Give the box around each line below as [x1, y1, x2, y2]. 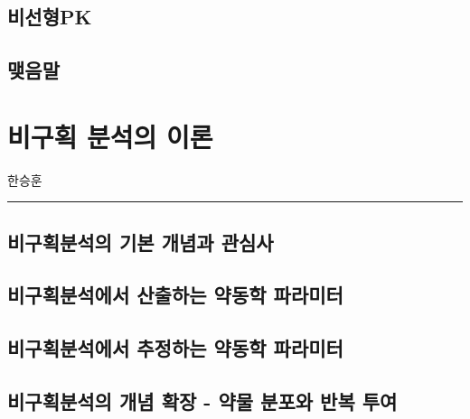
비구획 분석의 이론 [7, 117, 213, 154]
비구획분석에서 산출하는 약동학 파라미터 [7, 281, 343, 309]
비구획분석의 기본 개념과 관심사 [7, 228, 274, 256]
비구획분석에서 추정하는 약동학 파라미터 [7, 334, 343, 362]
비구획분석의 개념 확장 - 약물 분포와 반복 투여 [7, 387, 398, 415]
